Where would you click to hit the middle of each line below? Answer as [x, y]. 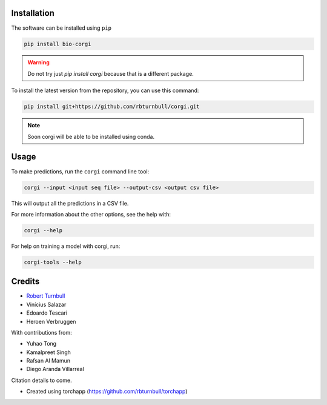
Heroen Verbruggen [51, 321]
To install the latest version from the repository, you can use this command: [105, 90]
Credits [25, 282]
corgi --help [43, 230]
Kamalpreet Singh [48, 352]
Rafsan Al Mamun [48, 361]
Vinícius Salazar [46, 304]
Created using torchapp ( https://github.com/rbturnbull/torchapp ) [107, 392]
